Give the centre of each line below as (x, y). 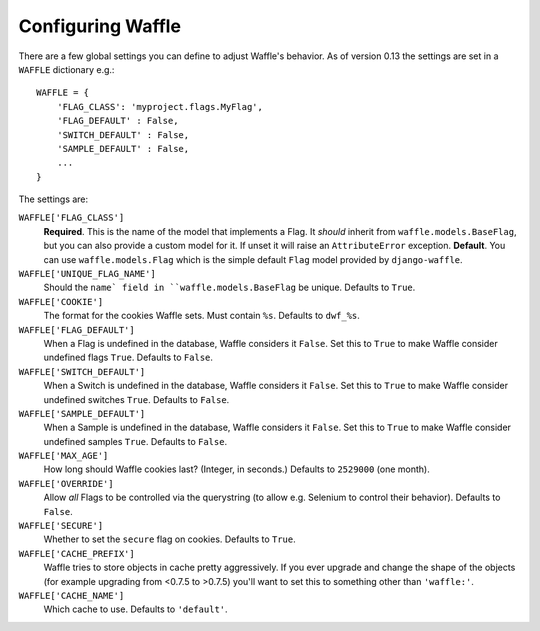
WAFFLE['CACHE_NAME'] (71, 595)
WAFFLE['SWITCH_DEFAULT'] (82, 371)
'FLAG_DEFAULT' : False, (117, 121)
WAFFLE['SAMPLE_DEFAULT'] (82, 413)
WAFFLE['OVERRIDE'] (66, 483)
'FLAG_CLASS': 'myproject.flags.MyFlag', (160, 106)
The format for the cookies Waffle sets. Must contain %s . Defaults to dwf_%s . (201, 316)
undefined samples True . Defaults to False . (135, 441)
